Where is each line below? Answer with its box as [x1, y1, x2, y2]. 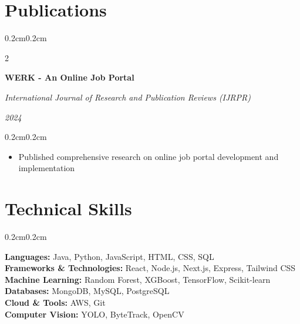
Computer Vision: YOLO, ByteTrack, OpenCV [5, 308, 184, 320]
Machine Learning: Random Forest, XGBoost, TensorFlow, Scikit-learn [5, 273, 271, 285]
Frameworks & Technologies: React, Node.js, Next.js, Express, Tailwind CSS [5, 262, 296, 274]
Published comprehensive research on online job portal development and [18, 150, 279, 162]
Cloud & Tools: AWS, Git [5, 296, 106, 308]
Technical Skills [5, 196, 132, 221]
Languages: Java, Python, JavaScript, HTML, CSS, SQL [5, 250, 214, 262]
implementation [18, 162, 75, 174]
